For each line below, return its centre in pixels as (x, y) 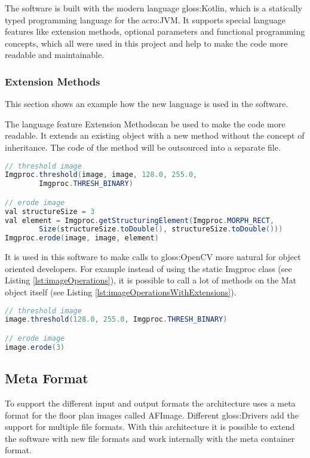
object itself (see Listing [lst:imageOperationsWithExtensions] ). (121, 292)
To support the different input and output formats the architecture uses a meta (150, 403)
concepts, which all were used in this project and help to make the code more (146, 43)
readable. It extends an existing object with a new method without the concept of (155, 135)
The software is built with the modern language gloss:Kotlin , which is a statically (154, 8)
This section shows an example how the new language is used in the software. (147, 104)
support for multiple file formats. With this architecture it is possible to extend (150, 427)
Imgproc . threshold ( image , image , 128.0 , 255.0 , (101, 175)
